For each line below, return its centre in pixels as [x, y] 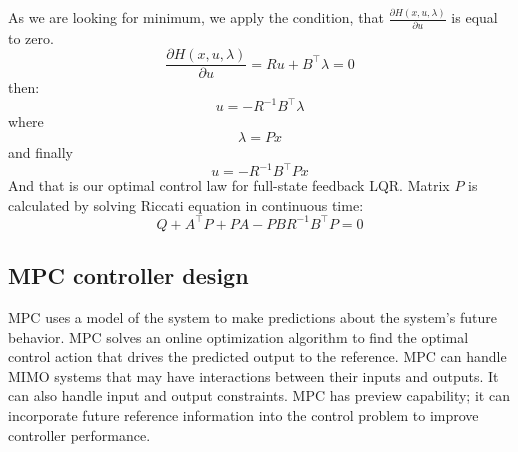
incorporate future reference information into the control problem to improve [243, 414]
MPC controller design [128, 275]
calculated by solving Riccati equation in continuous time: [186, 204]
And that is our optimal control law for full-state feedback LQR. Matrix [229, 185]
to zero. [31, 37]
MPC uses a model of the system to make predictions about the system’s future [252, 317]
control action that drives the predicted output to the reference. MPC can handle [257, 356]
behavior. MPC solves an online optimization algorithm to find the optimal [238, 336]
